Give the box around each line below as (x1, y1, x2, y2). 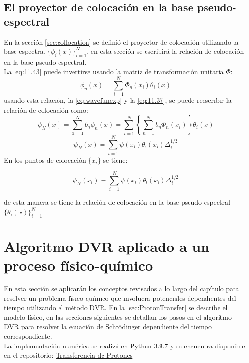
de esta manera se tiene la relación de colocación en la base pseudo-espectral (4, 197, 230, 207)
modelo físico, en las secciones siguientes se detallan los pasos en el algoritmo (4, 312, 232, 322)
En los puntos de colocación (4, 154, 86, 165)
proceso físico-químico (4, 255, 153, 275)
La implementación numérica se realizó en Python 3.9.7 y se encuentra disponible (4, 340, 245, 350)
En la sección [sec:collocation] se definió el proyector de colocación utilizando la (4, 36, 239, 47)
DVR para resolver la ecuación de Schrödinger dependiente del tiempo (4, 321, 212, 331)
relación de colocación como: (4, 104, 88, 115)
